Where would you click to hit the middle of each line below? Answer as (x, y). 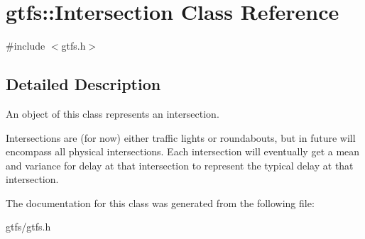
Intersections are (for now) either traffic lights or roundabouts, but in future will (181, 137)
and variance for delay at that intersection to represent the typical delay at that (180, 165)
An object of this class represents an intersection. (113, 113)
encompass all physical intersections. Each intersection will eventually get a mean (183, 151)
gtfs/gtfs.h (28, 227)
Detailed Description (83, 84)
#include (26, 46)
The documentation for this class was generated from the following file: (160, 202)
